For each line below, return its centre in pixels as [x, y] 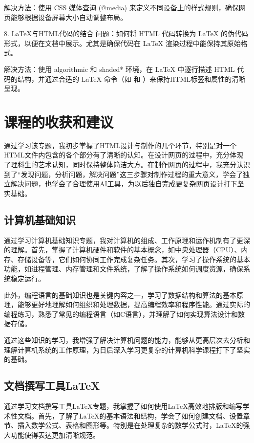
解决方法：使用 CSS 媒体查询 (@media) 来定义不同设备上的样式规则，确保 [121, 7]
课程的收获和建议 [59, 122]
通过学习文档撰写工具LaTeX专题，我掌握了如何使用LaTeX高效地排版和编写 [123, 406]
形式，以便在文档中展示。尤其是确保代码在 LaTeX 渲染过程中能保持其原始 [122, 43]
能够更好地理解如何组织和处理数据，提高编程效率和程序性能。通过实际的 [134, 304]
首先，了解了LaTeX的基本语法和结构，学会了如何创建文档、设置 [140, 415]
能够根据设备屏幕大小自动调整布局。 [69, 17]
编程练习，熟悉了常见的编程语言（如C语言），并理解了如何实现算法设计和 [121, 314]
